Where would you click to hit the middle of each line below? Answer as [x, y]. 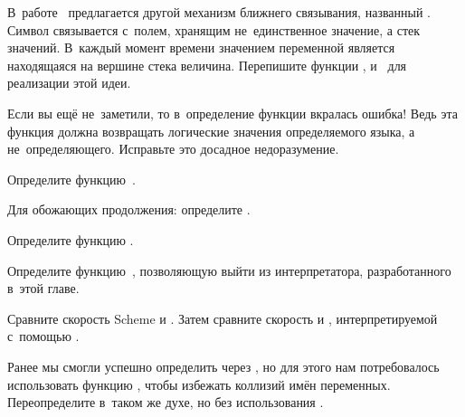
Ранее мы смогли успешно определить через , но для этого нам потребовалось [223, 366]
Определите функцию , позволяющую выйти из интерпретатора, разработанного [229, 270]
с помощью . [43, 336]
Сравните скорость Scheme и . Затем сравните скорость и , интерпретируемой [223, 318]
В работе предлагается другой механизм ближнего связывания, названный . [219, 12]
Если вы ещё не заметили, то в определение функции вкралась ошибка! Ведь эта [232, 113]
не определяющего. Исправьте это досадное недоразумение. [173, 149]
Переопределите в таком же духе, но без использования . [166, 402]
